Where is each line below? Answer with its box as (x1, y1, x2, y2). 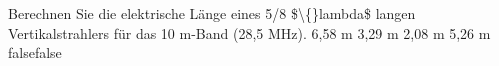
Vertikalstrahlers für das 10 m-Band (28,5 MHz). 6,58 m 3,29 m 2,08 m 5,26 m (8, 22, 491, 43)
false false (8, 42, 62, 63)
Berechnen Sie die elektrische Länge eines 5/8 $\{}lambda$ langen (8, 3, 416, 23)
